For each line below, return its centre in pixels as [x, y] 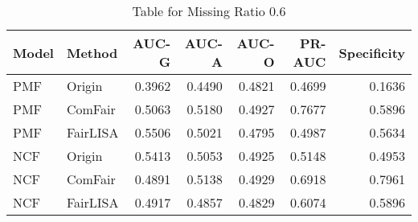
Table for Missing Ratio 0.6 [209, 11]
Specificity [372, 52]
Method [92, 52]
